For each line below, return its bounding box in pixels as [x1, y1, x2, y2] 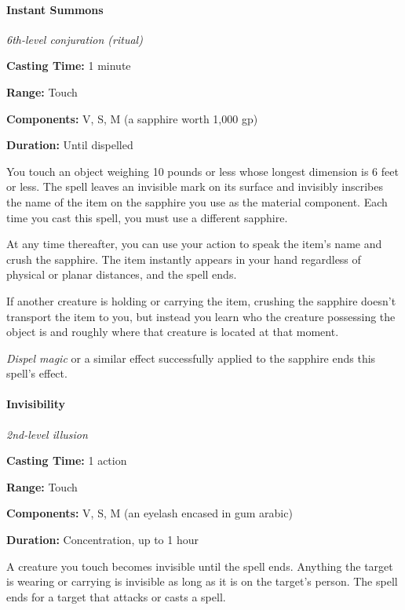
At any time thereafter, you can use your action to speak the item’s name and [6, 236, 382, 252]
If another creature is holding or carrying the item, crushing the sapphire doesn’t [6, 292, 396, 309]
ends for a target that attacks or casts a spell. [6, 588, 226, 605]
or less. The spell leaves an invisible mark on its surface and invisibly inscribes [6, 178, 384, 195]
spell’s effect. [6, 365, 67, 382]
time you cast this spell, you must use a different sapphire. [6, 209, 288, 225]
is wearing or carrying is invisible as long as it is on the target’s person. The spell [6, 573, 398, 590]
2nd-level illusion [6, 426, 88, 442]
